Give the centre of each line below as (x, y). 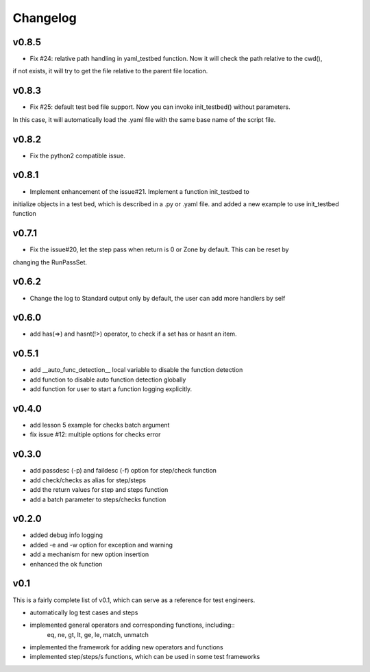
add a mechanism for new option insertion (89, 554)
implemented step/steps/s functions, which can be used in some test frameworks (145, 657)
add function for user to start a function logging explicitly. (111, 389)
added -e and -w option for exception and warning (101, 545)
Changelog (45, 18)
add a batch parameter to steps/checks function (98, 499)
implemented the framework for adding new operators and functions (126, 647)
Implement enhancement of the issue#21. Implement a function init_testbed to (139, 191)
